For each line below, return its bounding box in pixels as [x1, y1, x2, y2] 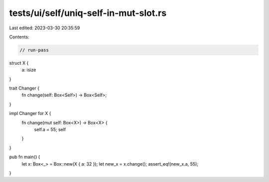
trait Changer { [9, 85, 40, 91]
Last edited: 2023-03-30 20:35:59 [9, 25, 80, 31]
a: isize [21, 67, 36, 73]
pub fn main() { [9, 154, 40, 160]
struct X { [9, 60, 29, 66]
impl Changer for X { [9, 110, 51, 116]
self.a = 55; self [34, 127, 66, 133]
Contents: [9, 34, 29, 40]
